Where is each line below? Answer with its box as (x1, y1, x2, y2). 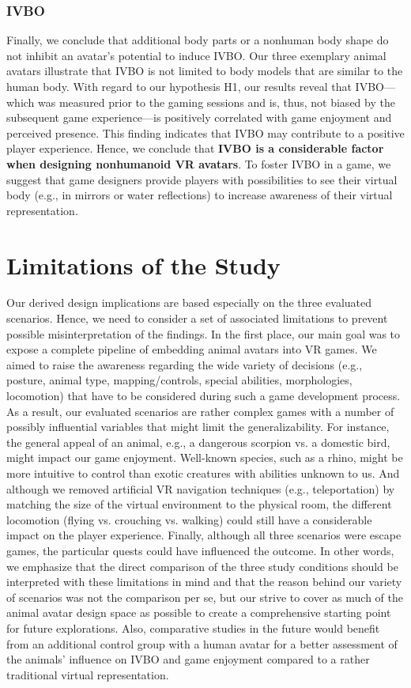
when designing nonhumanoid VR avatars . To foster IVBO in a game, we (6, 155, 391, 172)
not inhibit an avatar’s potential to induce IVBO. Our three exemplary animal (6, 47, 386, 63)
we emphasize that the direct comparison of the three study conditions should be (6, 558, 398, 574)
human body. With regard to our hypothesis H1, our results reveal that (6, 78, 352, 94)
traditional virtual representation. (6, 666, 169, 682)
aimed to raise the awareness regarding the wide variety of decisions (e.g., (6, 356, 363, 372)
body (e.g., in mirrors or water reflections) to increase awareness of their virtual (6, 187, 393, 203)
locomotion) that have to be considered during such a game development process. (6, 387, 401, 404)
